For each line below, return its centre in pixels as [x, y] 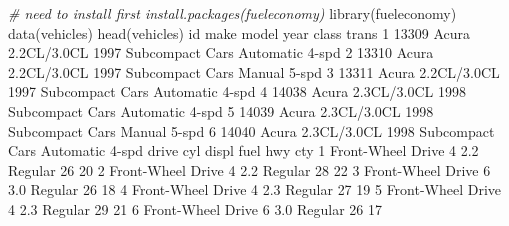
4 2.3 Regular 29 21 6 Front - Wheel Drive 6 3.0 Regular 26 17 [195, 208]
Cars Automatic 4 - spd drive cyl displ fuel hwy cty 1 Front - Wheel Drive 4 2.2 [243, 150]
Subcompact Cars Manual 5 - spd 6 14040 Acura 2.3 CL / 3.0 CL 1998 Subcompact [251, 130]
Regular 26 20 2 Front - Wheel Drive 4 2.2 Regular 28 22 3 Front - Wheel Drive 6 [249, 169]
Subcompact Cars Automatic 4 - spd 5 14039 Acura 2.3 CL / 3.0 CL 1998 [221, 110]
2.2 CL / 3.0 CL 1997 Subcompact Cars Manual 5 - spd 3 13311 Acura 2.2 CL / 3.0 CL [254, 71]
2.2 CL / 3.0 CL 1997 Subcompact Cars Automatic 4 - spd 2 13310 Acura [221, 52]
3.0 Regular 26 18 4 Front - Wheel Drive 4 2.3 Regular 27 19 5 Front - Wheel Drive [255, 189]
